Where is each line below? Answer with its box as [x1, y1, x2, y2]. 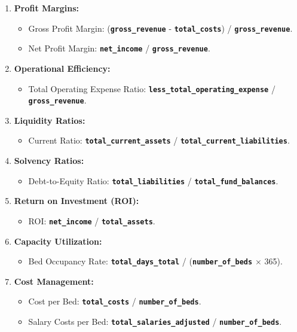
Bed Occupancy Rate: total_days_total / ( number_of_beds [28, 255, 253, 267]
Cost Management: [14, 275, 94, 287]
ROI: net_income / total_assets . [28, 214, 155, 227]
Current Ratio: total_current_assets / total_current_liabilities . [28, 134, 290, 147]
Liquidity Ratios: [14, 114, 85, 126]
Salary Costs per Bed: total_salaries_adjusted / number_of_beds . [28, 315, 282, 328]
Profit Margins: [14, 2, 79, 14]
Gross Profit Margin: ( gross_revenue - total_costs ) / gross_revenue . [28, 22, 293, 34]
